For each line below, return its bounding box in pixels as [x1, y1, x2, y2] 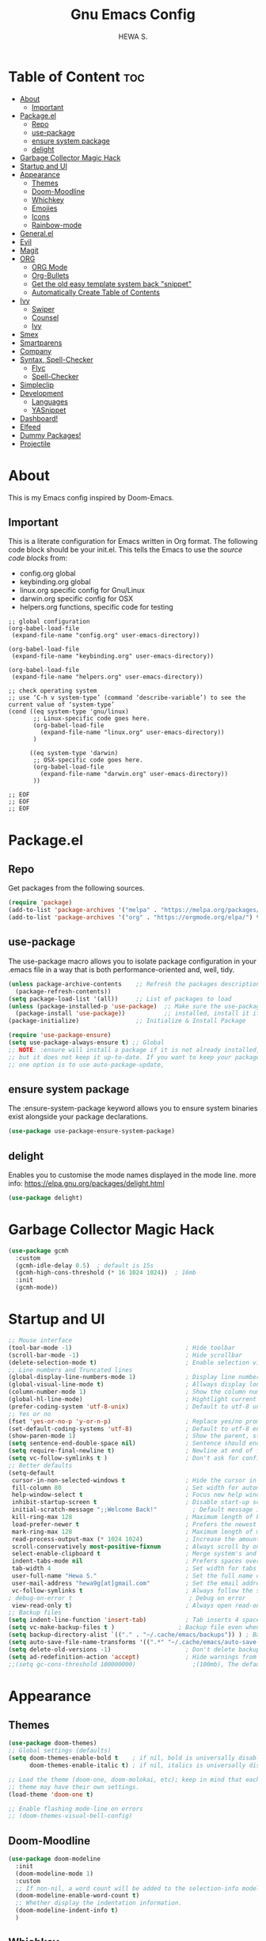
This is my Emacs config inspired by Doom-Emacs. [8, 492, 174, 502]
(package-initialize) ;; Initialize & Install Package [8, 1017, 246, 1025]
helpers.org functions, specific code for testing [19, 602, 174, 612]
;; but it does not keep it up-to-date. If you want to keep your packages [8, 1053, 264, 1062]
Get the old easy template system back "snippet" [31, 279, 192, 288]
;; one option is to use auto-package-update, [8, 1061, 165, 1069]
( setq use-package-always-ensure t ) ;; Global [8, 1039, 165, 1046]
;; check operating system [8, 687, 97, 695]
